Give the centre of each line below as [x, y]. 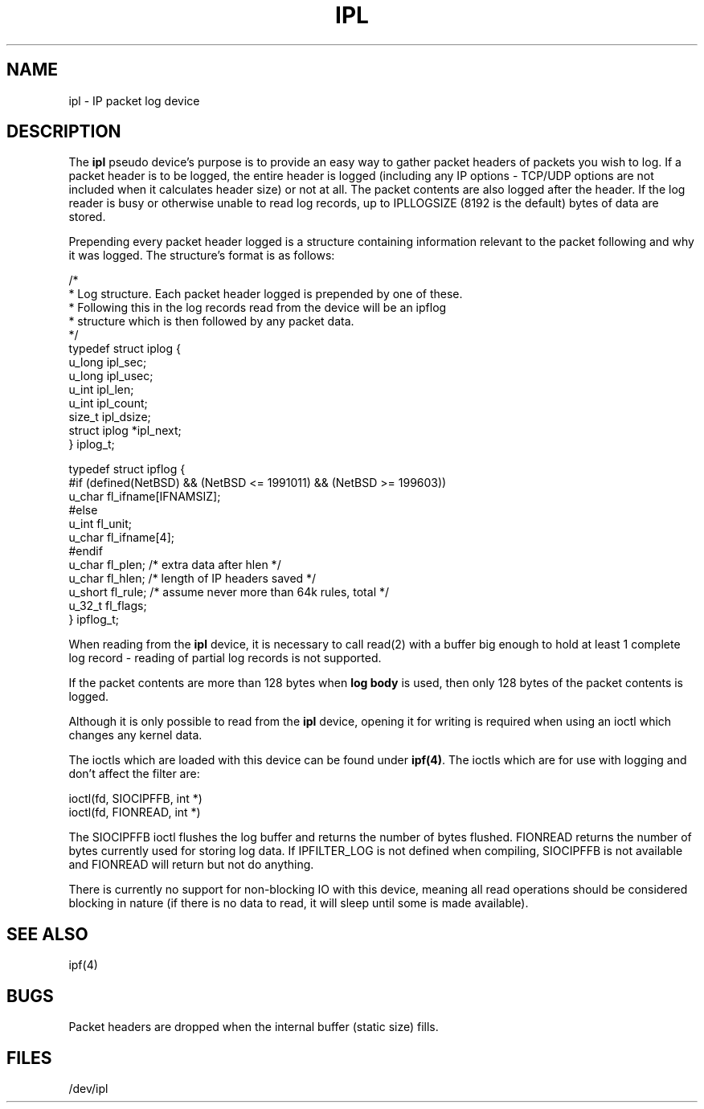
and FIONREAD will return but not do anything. [191, 865]
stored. [87, 217]
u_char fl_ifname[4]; [121, 538]
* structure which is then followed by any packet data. [211, 321]
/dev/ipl [88, 1088]
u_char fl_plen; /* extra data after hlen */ [175, 565]
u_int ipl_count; [108, 403]
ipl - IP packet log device [134, 100]
